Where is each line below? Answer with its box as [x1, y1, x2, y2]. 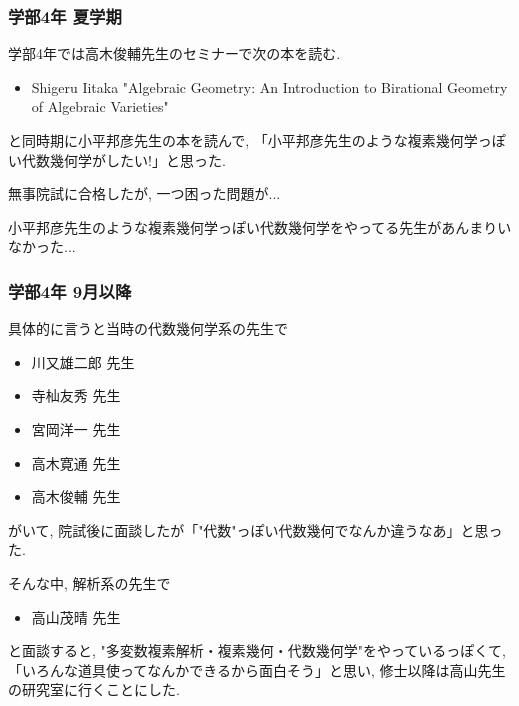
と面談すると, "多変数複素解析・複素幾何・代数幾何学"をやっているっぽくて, [8, 640, 506, 661]
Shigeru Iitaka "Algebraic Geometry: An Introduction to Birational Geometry [31, 76, 508, 97]
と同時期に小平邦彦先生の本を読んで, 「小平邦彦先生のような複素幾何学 [8, 130, 478, 150]
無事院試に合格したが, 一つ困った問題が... [8, 183, 281, 204]
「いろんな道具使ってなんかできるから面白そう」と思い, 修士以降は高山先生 [8, 659, 506, 680]
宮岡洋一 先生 [31, 418, 121, 439]
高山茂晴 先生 [31, 606, 121, 627]
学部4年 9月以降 [8, 278, 132, 303]
